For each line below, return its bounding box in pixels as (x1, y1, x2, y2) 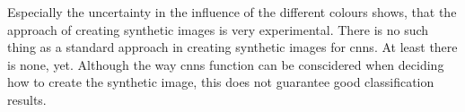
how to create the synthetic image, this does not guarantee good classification (7, 73, 434, 91)
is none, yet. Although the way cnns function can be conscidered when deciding (7, 55, 444, 73)
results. (7, 90, 47, 108)
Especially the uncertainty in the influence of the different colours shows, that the (7, 3, 457, 21)
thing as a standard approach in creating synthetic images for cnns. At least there (7, 38, 458, 56)
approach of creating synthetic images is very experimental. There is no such (7, 20, 429, 39)
